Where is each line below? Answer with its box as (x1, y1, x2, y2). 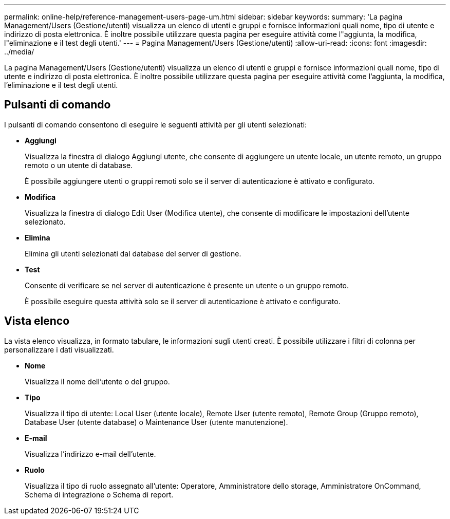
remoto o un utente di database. (25, 160, 133, 170)
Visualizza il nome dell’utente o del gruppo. (25, 377, 170, 386)
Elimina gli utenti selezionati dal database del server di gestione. (25, 249, 241, 258)
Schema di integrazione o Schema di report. (25, 490, 174, 499)
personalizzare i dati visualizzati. (4, 345, 114, 354)
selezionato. (25, 217, 66, 226)
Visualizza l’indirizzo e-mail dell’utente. (25, 449, 156, 458)
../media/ (4, 47, 34, 56)
